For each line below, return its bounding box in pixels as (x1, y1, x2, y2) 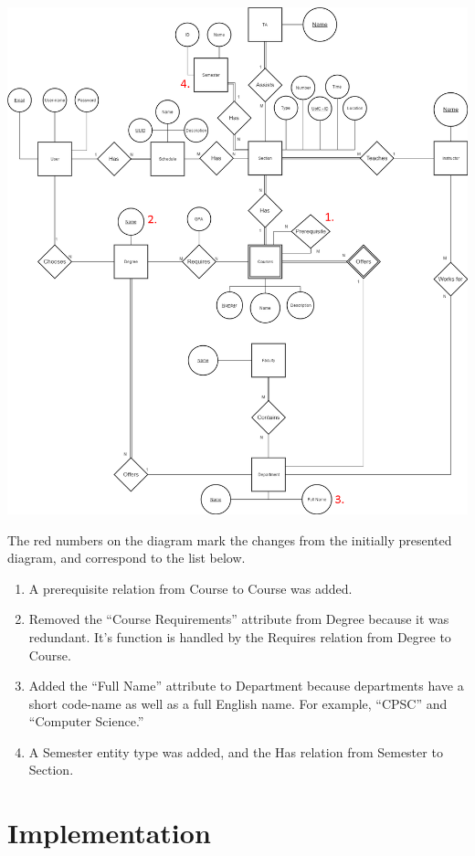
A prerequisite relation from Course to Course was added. (28, 578, 353, 597)
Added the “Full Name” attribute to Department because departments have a (28, 676, 464, 695)
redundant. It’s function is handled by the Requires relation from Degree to (28, 627, 451, 646)
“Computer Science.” (28, 712, 144, 731)
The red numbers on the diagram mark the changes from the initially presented (7, 530, 452, 549)
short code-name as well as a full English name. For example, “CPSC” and (28, 693, 448, 713)
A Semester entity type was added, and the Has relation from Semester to (28, 742, 443, 761)
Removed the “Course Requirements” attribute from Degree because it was (28, 609, 449, 629)
